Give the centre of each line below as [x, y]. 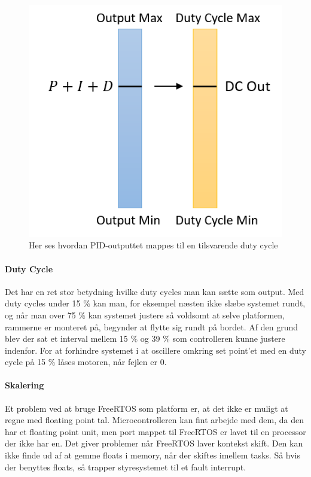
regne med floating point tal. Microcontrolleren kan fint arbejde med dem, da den [154, 420]
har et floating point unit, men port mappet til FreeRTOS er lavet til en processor [155, 431]
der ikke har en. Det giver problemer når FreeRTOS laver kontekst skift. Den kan [154, 443]
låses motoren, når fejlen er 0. [112, 362]
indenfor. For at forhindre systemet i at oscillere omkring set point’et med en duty [155, 350]
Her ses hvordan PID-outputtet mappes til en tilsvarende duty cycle [153, 245]
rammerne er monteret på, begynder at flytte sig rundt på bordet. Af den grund [152, 326]
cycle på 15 [25, 362]
